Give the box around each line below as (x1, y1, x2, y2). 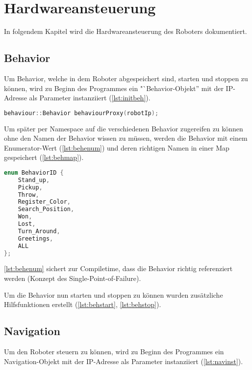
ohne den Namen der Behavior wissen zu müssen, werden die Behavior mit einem (4, 133, 248, 143)
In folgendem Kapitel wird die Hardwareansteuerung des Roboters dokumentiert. (4, 26, 247, 36)
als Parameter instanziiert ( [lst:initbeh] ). (29, 92, 151, 103)
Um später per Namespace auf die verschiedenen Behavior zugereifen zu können (4, 123, 243, 133)
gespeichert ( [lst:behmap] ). (4, 152, 84, 162)
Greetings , (18, 235, 53, 242)
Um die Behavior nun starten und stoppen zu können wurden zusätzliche (4, 289, 223, 300)
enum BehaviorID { (4, 169, 64, 176)
